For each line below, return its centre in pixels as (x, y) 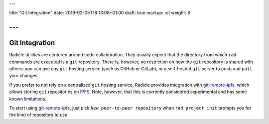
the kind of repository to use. (39, 115)
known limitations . (28, 99)
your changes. (24, 76)
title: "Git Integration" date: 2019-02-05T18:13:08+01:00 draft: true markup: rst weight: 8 (100, 13)
